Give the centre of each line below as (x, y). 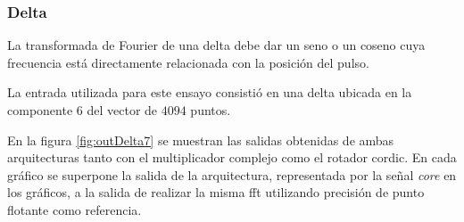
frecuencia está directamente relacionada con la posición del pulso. (188, 62)
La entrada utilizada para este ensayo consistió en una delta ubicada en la (210, 92)
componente (40, 110)
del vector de (122, 110)
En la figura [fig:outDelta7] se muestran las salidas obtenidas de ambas (201, 140)
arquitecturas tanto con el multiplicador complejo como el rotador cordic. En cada (232, 157)
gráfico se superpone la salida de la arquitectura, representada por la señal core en (232, 174)
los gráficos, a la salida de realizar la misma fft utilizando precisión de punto (216, 192)
